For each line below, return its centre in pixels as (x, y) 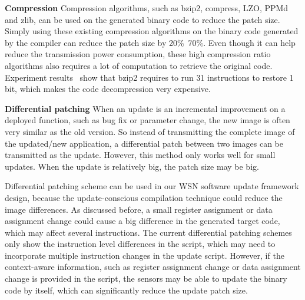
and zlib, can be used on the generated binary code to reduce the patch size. (142, 19)
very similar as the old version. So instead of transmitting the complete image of (150, 131)
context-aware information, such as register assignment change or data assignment (153, 267)
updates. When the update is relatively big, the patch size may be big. (132, 166)
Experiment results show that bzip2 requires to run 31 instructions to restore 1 (149, 77)
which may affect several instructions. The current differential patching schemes (148, 232)
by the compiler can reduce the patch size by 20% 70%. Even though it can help (150, 42)
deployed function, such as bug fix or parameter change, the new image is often (147, 120)
